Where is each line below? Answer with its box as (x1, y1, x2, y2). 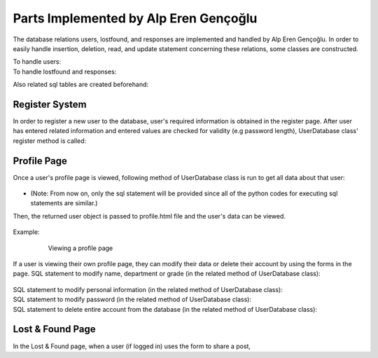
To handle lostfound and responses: (13, 67, 117, 76)
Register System (13, 98, 87, 110)
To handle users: (13, 57, 62, 66)
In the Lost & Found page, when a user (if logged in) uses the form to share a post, (13, 342, 251, 350)
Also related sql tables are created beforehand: (13, 81, 149, 89)
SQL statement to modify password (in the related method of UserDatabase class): (13, 295, 252, 304)
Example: (13, 228, 40, 236)
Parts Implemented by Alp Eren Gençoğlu (13, 11, 258, 26)
